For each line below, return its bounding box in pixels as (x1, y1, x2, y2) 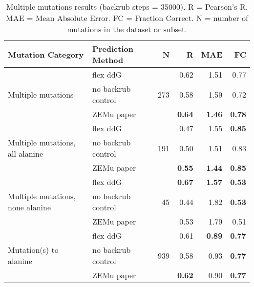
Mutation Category (8, 48, 84, 60)
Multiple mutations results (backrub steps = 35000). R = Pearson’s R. (6, 1, 248, 12)
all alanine (8, 148, 43, 159)
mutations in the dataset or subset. (67, 23, 187, 35)
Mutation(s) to (8, 244, 59, 255)
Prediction (92, 43, 133, 54)
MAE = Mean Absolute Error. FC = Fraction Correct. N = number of (6, 12, 248, 23)
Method (92, 54, 124, 65)
